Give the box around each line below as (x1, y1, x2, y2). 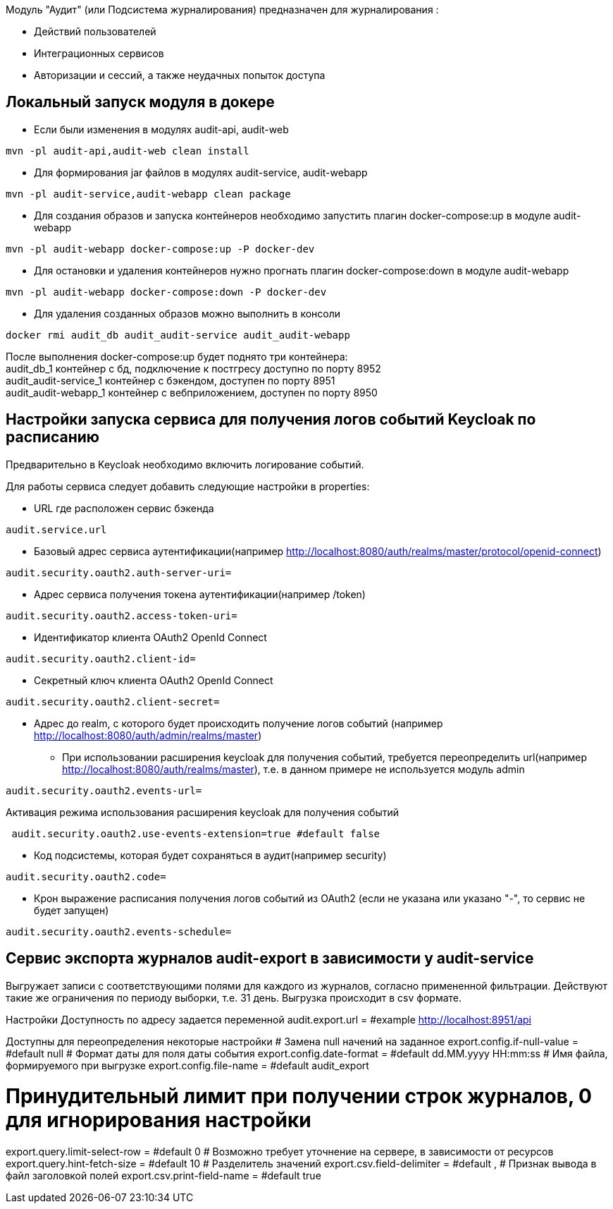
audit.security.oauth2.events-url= (6, 784, 202, 796)
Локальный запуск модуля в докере (6, 93, 275, 111)
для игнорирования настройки (6, 1108, 311, 1133)
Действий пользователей (34, 25, 156, 37)
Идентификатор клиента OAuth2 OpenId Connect (34, 631, 267, 643)
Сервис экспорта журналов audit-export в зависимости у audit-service (6, 949, 534, 968)
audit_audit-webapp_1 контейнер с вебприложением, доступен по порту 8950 (6, 386, 378, 399)
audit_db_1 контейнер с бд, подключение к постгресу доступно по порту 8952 (6, 362, 381, 375)
